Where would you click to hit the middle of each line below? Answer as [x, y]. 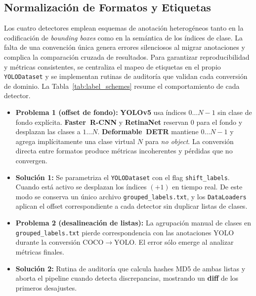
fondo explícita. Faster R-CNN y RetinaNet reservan [102, 122]
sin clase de [235, 112]
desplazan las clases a [48, 131]
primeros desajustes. [46, 287]
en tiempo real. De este [207, 187]
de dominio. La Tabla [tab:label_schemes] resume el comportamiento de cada [122, 86]
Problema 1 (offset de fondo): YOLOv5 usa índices [101, 112]
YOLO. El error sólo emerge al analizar [174, 242]
